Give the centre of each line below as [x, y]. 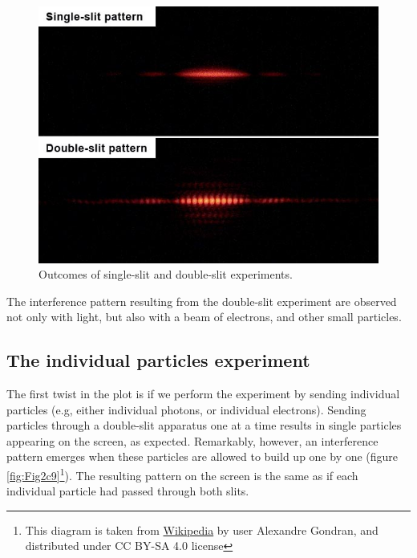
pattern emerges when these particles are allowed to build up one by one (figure [202, 456]
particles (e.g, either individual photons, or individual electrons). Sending [186, 409]
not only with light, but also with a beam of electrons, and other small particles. [204, 317]
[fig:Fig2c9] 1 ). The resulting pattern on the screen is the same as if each [182, 474]
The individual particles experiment [158, 360]
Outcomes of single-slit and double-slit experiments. [166, 274]
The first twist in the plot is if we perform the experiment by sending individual [203, 394]
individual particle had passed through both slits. [128, 491]
